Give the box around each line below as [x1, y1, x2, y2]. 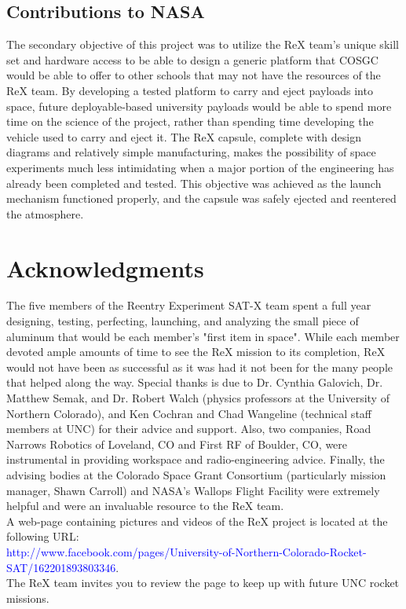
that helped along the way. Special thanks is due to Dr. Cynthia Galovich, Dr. [6, 374, 383, 391]
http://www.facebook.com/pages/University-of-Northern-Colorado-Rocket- [6, 543, 367, 559]
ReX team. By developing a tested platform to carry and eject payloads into [6, 82, 373, 98]
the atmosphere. [6, 205, 84, 222]
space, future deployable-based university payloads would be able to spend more [6, 97, 392, 114]
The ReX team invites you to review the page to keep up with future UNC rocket [6, 574, 400, 591]
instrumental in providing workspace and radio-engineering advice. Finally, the [6, 451, 385, 468]
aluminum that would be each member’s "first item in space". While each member [6, 328, 400, 344]
